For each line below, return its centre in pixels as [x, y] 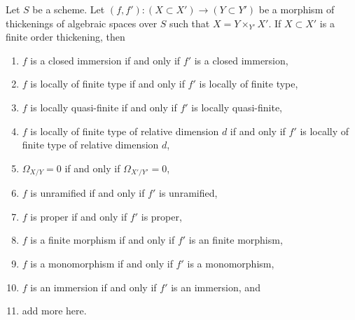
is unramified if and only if [88, 193]
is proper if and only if [79, 216]
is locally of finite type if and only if [107, 84]
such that [190, 23]
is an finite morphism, [236, 240]
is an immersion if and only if [93, 287]
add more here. [54, 311]
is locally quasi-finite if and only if [104, 107]
